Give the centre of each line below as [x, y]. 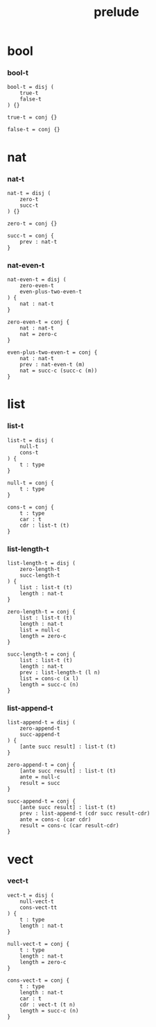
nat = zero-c [38, 334]
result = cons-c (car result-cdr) [69, 826]
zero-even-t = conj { [38, 322]
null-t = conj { [31, 483]
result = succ [40, 783]
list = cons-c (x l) [49, 679]
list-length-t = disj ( [42, 563]
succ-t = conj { [31, 236]
